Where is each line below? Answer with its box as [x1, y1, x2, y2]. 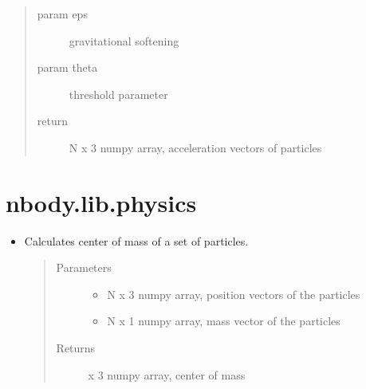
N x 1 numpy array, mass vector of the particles [107, 312, 340, 329]
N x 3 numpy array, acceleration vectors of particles [69, 139, 322, 155]
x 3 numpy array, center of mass [88, 366, 246, 383]
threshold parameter [69, 85, 168, 102]
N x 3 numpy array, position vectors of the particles [107, 285, 360, 302]
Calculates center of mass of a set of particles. [24, 232, 249, 249]
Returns [56, 340, 96, 356]
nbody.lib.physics [6, 186, 197, 218]
